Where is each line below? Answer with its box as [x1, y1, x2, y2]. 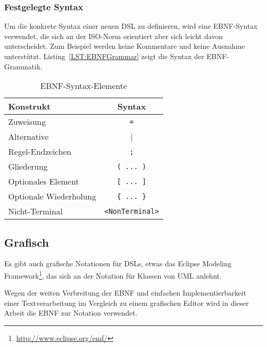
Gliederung [8, 160, 48, 173]
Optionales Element [8, 175, 79, 188]
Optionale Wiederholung [8, 190, 97, 203]
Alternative [8, 131, 49, 143]
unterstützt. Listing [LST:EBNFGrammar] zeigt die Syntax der [4, 51, 204, 61]
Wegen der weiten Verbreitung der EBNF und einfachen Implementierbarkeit [4, 287, 246, 298]
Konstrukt [8, 100, 51, 113]
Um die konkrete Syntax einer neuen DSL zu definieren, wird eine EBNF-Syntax [4, 21, 258, 31]
